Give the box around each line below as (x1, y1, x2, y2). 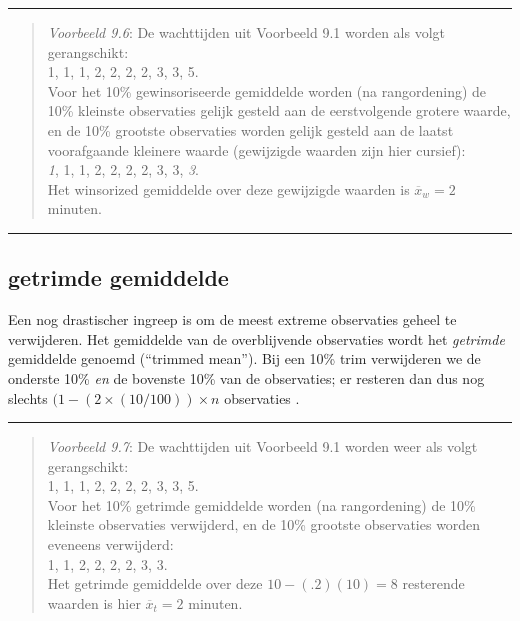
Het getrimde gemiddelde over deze (47, 573, 263, 594)
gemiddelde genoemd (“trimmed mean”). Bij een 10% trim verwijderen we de (8, 348, 481, 369)
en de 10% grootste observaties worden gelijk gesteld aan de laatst (47, 119, 454, 140)
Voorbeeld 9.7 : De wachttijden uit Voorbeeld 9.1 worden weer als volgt (47, 436, 478, 457)
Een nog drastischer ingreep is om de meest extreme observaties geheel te (8, 309, 457, 330)
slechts (8, 387, 48, 408)
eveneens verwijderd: (47, 534, 174, 555)
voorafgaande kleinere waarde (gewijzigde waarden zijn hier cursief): (47, 139, 466, 160)
